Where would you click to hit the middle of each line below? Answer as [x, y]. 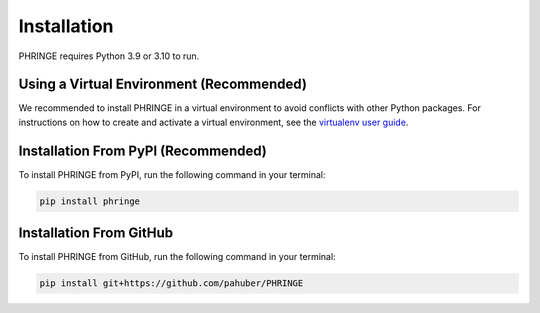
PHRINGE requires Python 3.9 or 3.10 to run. [109, 56]
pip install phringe [89, 201]
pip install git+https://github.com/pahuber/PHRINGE [171, 283]
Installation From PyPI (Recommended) [142, 150]
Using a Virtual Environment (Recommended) [162, 84]
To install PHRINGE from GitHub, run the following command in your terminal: [177, 257]
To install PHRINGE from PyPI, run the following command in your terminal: [172, 174]
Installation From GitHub [96, 233]
